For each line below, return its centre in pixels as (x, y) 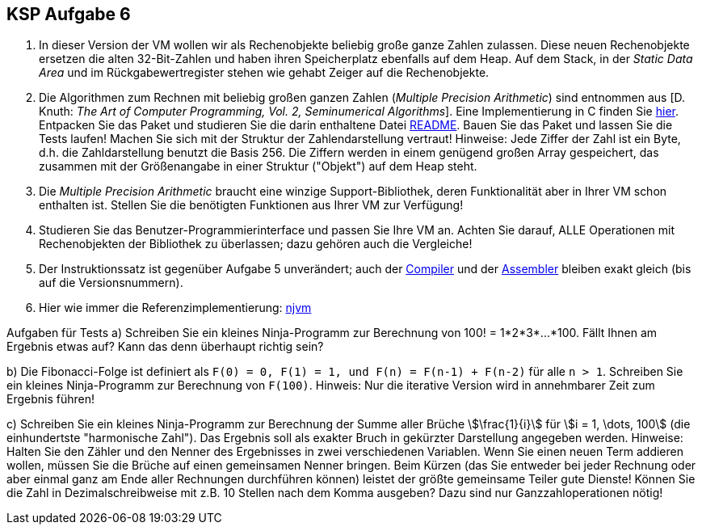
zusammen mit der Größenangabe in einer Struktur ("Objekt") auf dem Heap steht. (258, 166)
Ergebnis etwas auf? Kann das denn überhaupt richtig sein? (165, 347)
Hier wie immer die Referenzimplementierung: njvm (175, 308)
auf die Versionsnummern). (111, 283)
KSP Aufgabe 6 (69, 14)
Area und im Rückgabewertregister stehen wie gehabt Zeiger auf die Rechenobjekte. (264, 73)
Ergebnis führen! (50, 399)
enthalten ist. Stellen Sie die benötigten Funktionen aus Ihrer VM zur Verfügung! (251, 205)
